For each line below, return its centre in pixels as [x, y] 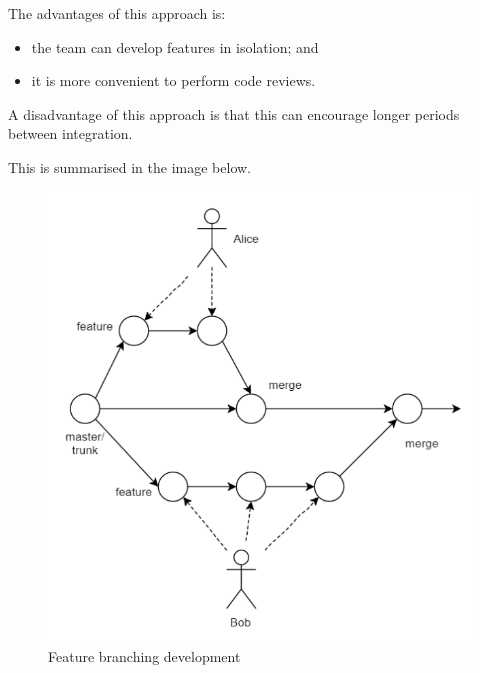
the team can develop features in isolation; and [175, 46]
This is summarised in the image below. [129, 166]
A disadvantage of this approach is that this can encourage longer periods [234, 113]
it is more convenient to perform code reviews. [173, 80]
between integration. [70, 133]
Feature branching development [144, 655]
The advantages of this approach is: [117, 13]
